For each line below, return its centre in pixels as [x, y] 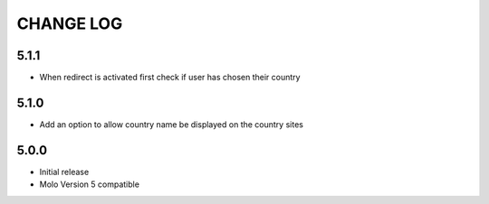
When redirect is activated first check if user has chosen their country [170, 78]
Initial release [64, 172]
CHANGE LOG [70, 23]
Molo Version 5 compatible [90, 184]
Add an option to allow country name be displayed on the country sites [171, 124]
